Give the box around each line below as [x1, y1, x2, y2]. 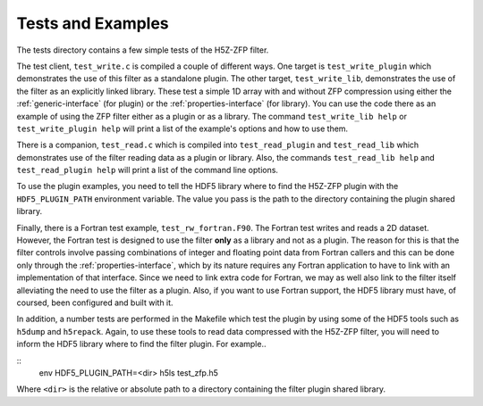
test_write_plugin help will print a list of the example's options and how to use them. [16, 123, 349, 134]
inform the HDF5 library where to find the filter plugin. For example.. [16, 339, 267, 350]
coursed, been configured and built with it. [16, 297, 174, 308]
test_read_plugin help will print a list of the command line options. [16, 165, 279, 176]
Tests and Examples [16, 13, 169, 33]
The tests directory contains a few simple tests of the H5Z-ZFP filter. [16, 45, 269, 55]
